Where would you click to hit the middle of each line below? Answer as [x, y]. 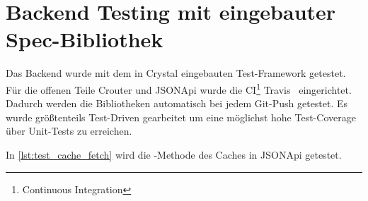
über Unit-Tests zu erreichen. [69, 131]
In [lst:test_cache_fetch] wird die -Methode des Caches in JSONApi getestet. [174, 154]
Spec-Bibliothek [85, 39]
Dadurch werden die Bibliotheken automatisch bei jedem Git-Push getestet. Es [177, 103]
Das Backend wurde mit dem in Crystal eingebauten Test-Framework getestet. [176, 73]
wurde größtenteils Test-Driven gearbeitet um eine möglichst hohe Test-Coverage [181, 117]
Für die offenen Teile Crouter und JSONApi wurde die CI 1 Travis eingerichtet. [179, 88]
